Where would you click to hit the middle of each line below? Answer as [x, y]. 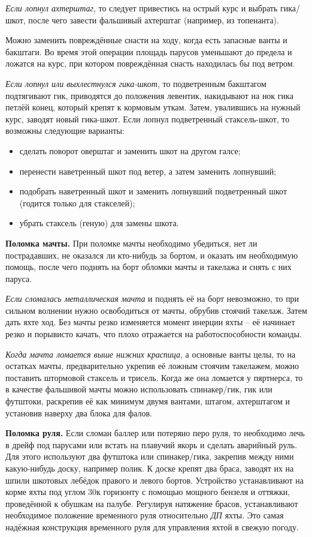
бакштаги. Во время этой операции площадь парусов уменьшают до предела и [149, 51]
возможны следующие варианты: [65, 130]
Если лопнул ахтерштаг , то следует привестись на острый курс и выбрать [142, 8]
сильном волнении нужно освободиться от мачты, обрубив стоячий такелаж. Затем [156, 310]
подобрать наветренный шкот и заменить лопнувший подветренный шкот [153, 191]
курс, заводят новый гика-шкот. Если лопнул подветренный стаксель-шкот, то [148, 118]
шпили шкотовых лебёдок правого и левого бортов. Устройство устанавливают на [155, 480]
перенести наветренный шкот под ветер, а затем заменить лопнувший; [148, 171]
